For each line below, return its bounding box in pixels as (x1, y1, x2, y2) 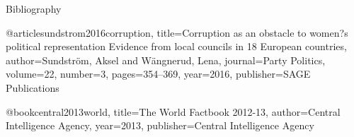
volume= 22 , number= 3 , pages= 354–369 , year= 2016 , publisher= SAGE (6, 66, 311, 81)
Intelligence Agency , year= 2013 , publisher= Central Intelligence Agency (6, 118, 314, 133)
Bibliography (6, 1, 62, 16)
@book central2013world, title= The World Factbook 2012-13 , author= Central (6, 104, 341, 119)
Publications (6, 80, 59, 95)
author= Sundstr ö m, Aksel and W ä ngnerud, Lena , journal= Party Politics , (6, 52, 326, 67)
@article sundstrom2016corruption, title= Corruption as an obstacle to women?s (6, 25, 348, 40)
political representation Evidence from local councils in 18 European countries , (6, 39, 347, 54)
